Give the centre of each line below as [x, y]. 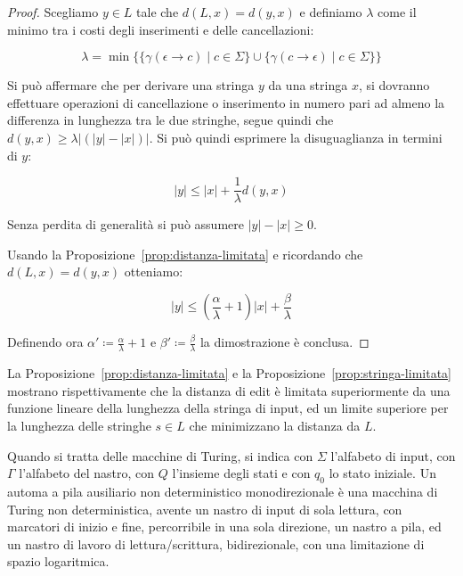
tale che [158, 12]
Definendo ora [45, 342]
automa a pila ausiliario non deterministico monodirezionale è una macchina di [223, 492]
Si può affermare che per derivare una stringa [131, 85]
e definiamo [331, 12]
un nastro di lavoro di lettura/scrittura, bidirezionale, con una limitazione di [216, 543]
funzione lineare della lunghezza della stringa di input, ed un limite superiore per [228, 408]
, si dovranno [394, 85]
